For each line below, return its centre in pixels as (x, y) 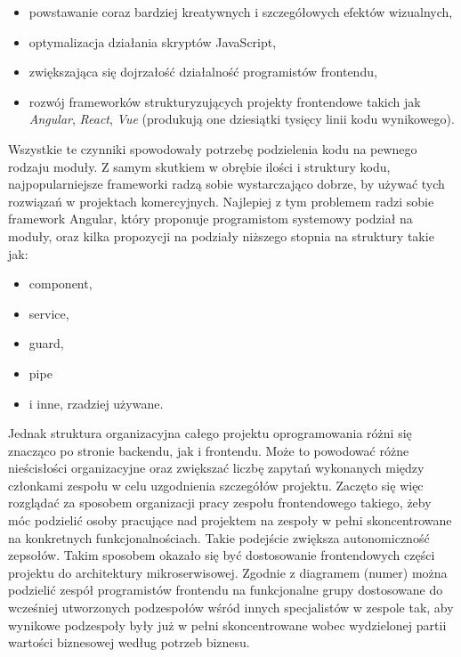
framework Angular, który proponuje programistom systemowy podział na (210, 219)
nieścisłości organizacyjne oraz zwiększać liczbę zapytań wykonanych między (216, 468)
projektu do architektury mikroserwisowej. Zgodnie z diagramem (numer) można (228, 572)
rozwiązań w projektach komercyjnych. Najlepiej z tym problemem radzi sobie (221, 201)
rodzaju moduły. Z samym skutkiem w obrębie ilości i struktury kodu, (199, 166)
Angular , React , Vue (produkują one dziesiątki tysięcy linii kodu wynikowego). (242, 119)
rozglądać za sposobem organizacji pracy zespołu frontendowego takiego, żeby (220, 503)
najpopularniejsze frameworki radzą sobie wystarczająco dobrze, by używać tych (226, 184)
